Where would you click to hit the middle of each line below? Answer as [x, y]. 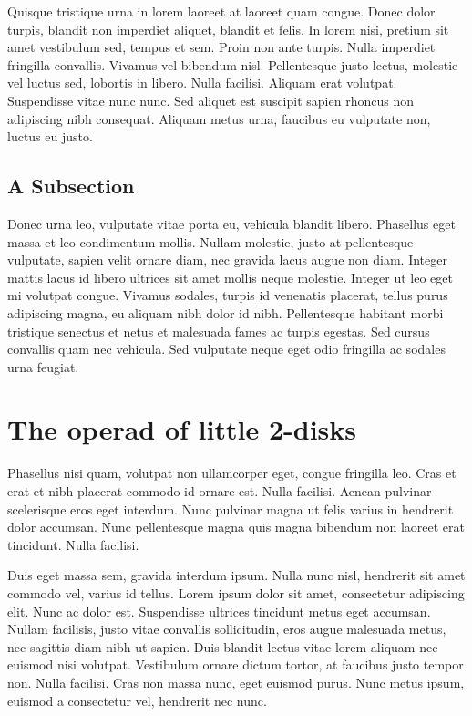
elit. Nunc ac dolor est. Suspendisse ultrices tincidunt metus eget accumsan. [219, 611]
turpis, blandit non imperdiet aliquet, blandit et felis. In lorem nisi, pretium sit [228, 29]
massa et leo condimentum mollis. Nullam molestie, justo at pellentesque [210, 241]
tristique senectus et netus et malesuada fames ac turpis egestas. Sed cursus [219, 331]
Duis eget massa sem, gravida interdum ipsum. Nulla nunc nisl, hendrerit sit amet [236, 575]
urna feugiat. [43, 366]
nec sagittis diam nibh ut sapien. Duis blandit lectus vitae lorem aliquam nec [223, 646]
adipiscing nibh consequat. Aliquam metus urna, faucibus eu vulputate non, [219, 118]
